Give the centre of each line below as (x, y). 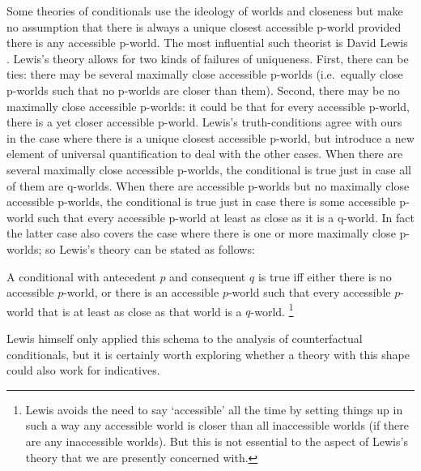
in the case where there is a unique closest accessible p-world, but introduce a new (210, 137)
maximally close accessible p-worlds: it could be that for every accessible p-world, (208, 106)
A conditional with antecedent (81, 276)
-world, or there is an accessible (141, 292)
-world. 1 (272, 310)
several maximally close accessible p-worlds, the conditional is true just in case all (209, 169)
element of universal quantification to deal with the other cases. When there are (205, 154)
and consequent (208, 276)
